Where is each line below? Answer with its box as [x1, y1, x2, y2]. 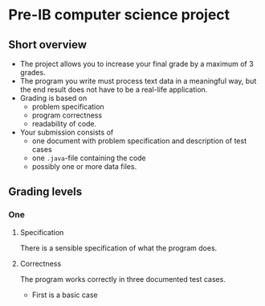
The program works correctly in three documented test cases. [19, 274, 226, 283]
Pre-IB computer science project [8, 6, 230, 24]
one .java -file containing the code [31, 153, 146, 163]
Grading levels [8, 185, 83, 199]
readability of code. [31, 119, 97, 128]
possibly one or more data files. [31, 162, 137, 171]
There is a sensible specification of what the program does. [19, 243, 218, 253]
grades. [19, 68, 46, 77]
